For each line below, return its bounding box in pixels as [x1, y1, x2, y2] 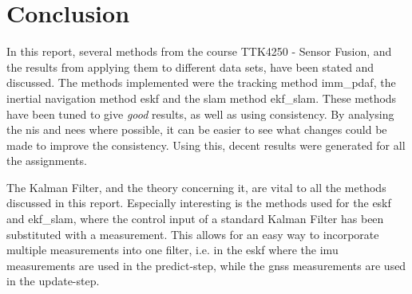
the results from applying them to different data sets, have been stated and [6, 58, 374, 75]
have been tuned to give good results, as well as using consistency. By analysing [6, 105, 394, 122]
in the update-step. [6, 272, 100, 289]
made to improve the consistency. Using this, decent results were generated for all [6, 136, 406, 153]
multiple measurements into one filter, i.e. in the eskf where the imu [6, 241, 339, 258]
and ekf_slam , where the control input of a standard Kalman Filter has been [6, 210, 384, 227]
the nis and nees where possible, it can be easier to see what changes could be [6, 121, 387, 138]
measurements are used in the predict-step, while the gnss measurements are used [6, 257, 406, 273]
